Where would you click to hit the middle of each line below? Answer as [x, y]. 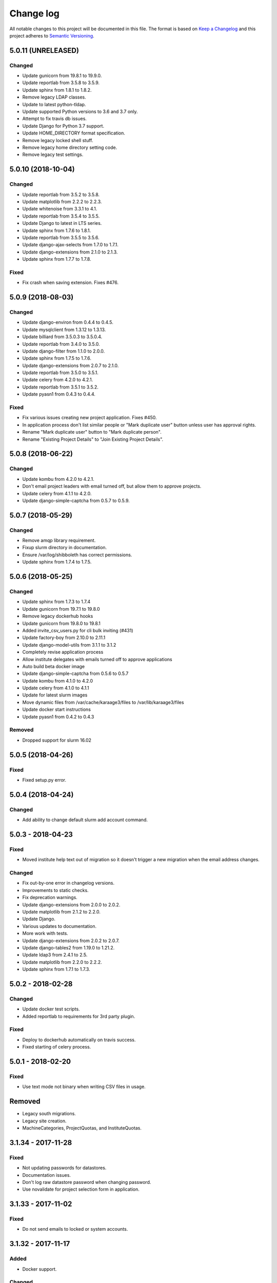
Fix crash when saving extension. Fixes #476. [71, 283]
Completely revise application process [63, 652]
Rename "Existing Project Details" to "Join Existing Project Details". [93, 439]
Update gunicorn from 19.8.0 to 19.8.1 [62, 623]
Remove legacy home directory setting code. [70, 147]
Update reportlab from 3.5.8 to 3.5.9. [61, 83]
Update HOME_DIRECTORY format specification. [74, 133]
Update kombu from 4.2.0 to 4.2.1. [58, 479]
